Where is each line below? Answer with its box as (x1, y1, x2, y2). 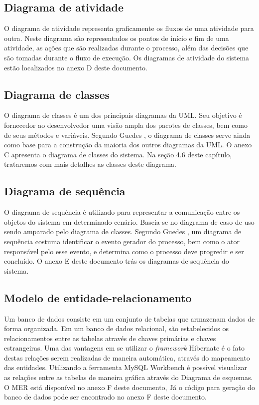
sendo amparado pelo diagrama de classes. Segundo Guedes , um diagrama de (4, 226, 242, 237)
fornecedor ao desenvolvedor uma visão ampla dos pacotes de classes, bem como (4, 119, 248, 130)
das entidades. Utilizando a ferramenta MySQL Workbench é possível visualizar (4, 362, 248, 373)
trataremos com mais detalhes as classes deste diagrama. (4, 159, 176, 169)
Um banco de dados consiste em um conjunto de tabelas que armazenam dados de (4, 313, 255, 324)
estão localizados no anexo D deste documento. (4, 62, 147, 72)
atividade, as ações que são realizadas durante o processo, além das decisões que (4, 42, 249, 53)
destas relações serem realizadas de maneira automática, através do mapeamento (4, 352, 250, 363)
